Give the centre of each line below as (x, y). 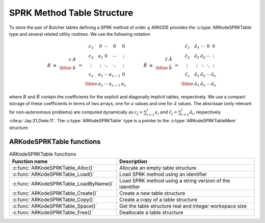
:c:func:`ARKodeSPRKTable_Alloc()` (53, 168)
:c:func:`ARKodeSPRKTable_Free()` (53, 212)
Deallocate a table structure (151, 212)
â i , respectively (205, 112)
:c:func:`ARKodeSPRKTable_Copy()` (53, 200)
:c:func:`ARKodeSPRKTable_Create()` (55, 193)
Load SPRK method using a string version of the (175, 180)
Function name (30, 161)
